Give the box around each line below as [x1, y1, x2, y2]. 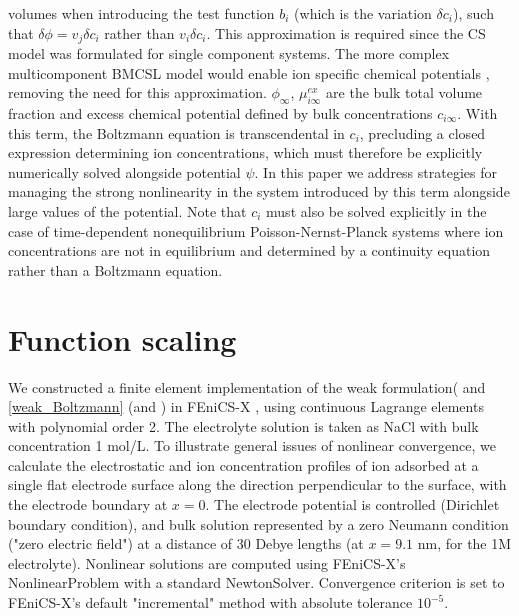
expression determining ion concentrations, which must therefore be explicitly [8, 142, 483, 163]
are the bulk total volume [326, 82, 483, 103]
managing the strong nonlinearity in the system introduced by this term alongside [8, 181, 510, 202]
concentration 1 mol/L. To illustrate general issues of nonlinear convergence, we [8, 435, 496, 456]
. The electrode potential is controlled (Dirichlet [205, 494, 500, 515]
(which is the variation [294, 3, 432, 23]
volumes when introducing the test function [8, 3, 275, 23]
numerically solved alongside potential [8, 161, 241, 182]
